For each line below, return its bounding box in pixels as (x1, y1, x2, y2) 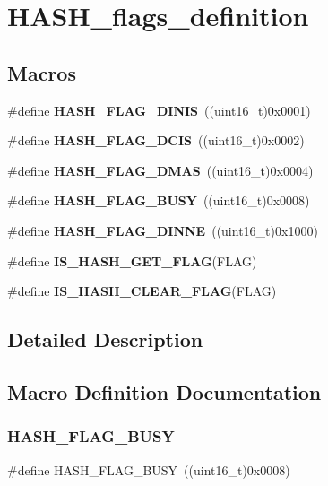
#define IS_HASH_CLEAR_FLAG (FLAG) (7, 282, 277, 300)
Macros (7, 58, 76, 86)
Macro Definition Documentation (7, 378, 322, 405)
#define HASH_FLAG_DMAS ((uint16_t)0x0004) (7, 161, 314, 179)
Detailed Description (7, 325, 203, 353)
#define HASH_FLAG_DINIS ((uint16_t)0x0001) (7, 100, 311, 119)
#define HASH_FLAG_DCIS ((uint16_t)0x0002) (7, 131, 305, 150)
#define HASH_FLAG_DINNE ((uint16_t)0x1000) (7, 221, 318, 239)
